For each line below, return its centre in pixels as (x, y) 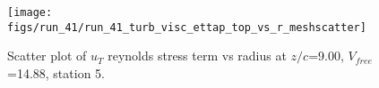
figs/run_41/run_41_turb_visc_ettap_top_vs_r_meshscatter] (187, 27)
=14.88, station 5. (56, 72)
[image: (30, 12)
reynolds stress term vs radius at (197, 56)
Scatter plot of (47, 56)
